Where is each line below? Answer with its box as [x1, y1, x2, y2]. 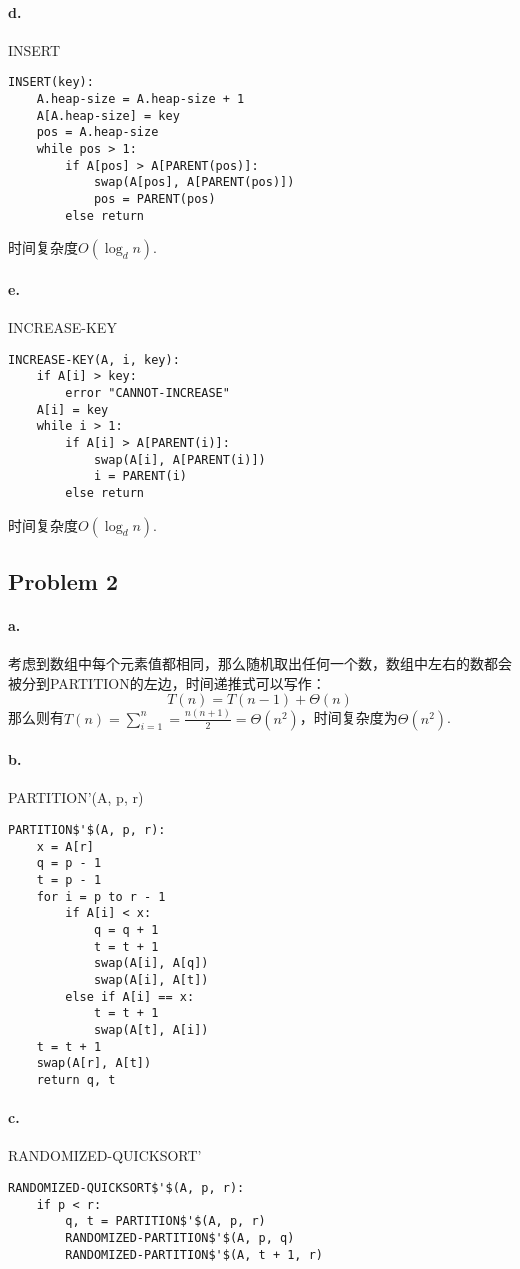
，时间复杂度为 [299, 707, 398, 728]
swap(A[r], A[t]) [36, 1056, 152, 1071]
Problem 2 [8, 565, 118, 596]
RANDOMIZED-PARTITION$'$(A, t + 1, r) [65, 1247, 323, 1262]
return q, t [36, 1072, 116, 1087]
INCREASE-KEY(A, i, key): [8, 352, 180, 367]
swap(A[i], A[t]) [93, 972, 209, 987]
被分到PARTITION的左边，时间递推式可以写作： [8, 672, 326, 693]
